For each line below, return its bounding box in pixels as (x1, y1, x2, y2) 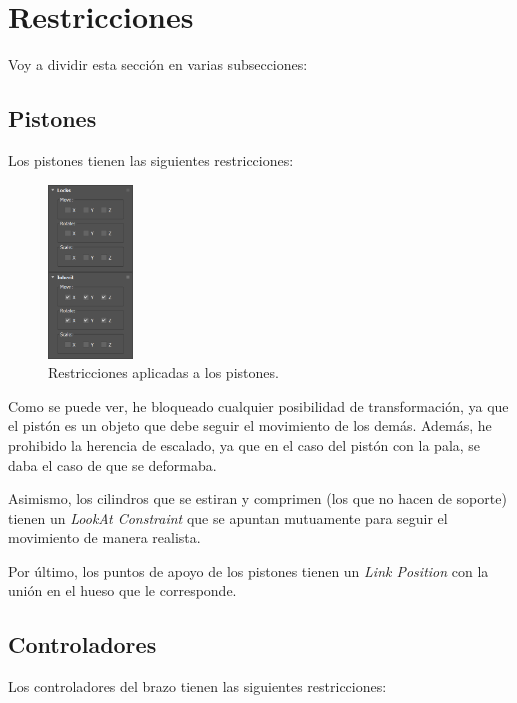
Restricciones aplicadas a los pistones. (48, 362, 279, 383)
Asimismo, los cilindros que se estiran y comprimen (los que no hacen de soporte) (8, 488, 507, 509)
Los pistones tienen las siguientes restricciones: (8, 149, 294, 170)
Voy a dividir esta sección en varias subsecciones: (8, 54, 308, 75)
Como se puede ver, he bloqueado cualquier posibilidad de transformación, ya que (8, 395, 509, 416)
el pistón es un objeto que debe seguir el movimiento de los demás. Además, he (8, 415, 492, 436)
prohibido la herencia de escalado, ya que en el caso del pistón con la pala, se (8, 434, 481, 455)
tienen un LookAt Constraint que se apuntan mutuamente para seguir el (8, 507, 448, 528)
